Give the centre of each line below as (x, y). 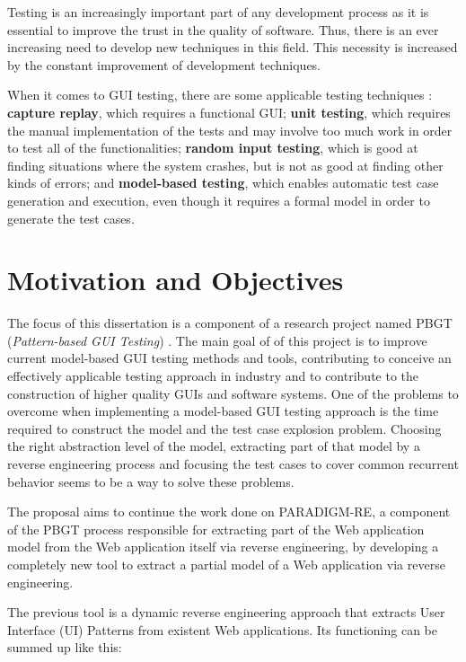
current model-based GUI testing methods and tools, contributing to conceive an (229, 358)
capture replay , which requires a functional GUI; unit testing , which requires (229, 112)
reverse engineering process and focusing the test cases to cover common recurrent (233, 463)
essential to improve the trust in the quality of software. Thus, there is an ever (223, 29)
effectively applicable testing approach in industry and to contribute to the (213, 376)
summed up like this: (65, 647)
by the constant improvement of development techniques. (164, 64)
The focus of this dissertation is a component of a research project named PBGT (230, 323)
